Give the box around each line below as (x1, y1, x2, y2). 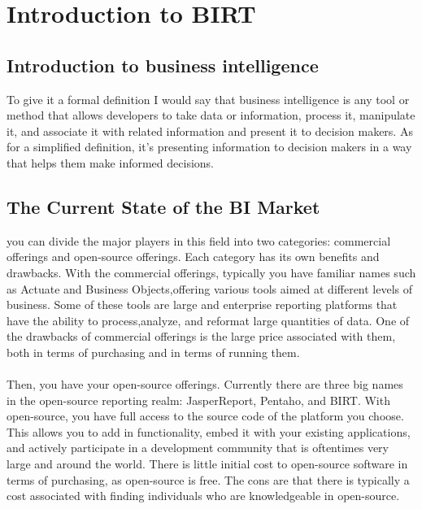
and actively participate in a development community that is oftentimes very (7, 439, 389, 456)
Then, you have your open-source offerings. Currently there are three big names (7, 376, 403, 393)
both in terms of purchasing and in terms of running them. (7, 343, 300, 360)
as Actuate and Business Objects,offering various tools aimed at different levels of (7, 280, 413, 297)
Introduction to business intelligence (7, 52, 319, 77)
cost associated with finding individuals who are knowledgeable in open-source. (7, 487, 400, 504)
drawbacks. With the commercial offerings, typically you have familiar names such (7, 263, 416, 281)
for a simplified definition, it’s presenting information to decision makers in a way (7, 138, 412, 155)
